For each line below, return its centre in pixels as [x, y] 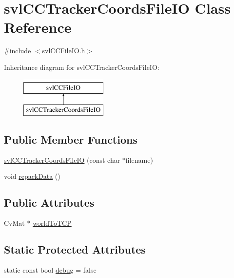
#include [18, 51]
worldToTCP [52, 223]
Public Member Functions [71, 139]
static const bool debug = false [50, 270]
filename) [139, 160]
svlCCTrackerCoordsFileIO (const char [62, 160]
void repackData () [32, 176]
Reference [38, 27]
